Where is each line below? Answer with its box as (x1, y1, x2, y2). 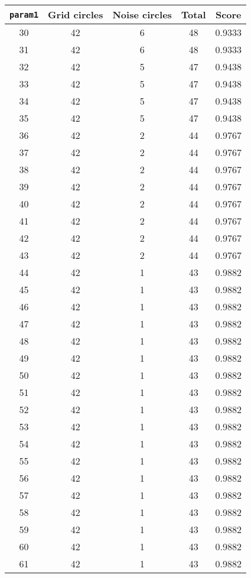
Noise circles (112, 8, 172, 21)
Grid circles (48, 8, 103, 21)
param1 (9, 9, 39, 20)
